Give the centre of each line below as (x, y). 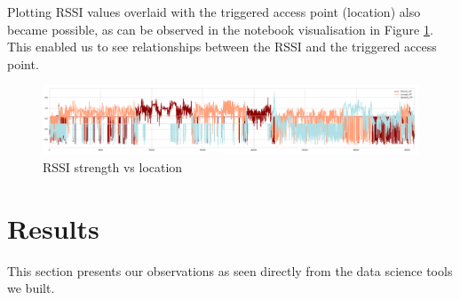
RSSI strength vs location (113, 166)
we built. (31, 288)
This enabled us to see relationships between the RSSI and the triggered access (222, 47)
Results (53, 228)
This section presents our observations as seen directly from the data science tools (230, 270)
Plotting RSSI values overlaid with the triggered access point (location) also (214, 12)
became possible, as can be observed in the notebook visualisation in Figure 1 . (220, 29)
